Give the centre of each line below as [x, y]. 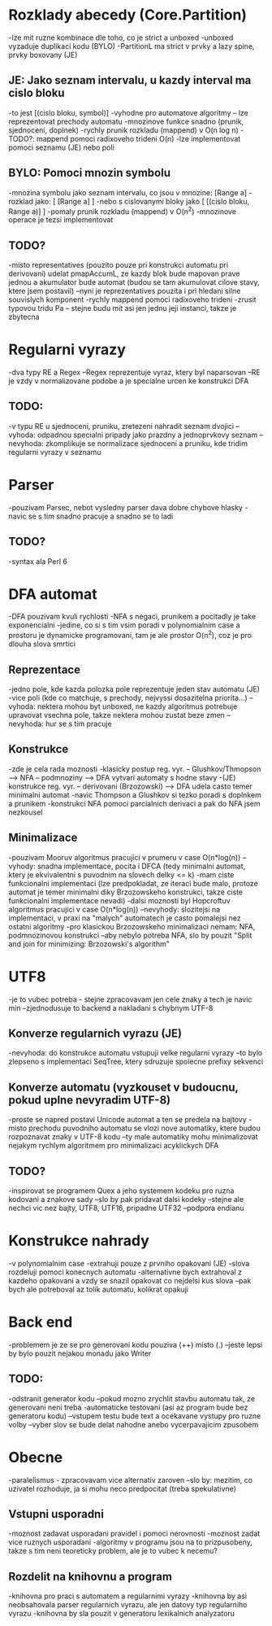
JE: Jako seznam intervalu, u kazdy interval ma [130, 80]
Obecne [36, 1457]
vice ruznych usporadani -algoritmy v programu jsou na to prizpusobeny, [131, 1542]
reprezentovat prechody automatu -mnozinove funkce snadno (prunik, [126, 121]
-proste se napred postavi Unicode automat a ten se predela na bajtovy [128, 1120]
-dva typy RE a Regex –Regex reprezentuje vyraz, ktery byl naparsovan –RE [135, 372]
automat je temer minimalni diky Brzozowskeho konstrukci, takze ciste [126, 892]
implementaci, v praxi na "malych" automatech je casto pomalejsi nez [125, 918]
